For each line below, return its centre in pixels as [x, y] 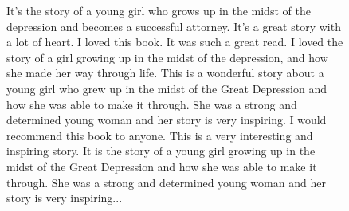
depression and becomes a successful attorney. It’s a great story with [174, 26]
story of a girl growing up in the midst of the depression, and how [167, 57]
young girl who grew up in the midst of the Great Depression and [167, 88]
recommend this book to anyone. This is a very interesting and [160, 135]
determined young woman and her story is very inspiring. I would [167, 120]
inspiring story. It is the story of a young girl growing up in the [161, 151]
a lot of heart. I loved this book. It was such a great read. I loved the [175, 42]
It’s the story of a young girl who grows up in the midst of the [159, 10]
